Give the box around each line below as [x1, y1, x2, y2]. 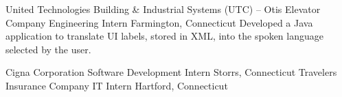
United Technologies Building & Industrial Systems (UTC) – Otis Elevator [5, 2, 321, 16]
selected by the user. [5, 42, 91, 56]
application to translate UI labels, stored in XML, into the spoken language [5, 29, 323, 43]
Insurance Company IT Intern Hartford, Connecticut [5, 78, 228, 92]
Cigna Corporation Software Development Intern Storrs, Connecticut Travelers [5, 65, 337, 79]
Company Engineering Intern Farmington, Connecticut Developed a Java [5, 15, 313, 29]
